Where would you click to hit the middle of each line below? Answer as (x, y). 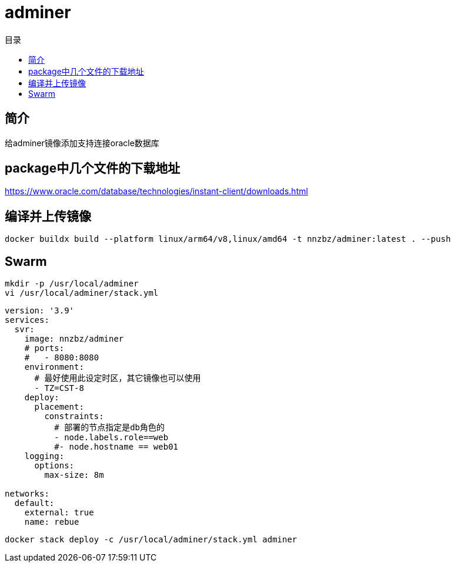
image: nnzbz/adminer (74, 339)
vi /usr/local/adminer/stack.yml (82, 293)
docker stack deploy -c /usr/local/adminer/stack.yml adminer (151, 540)
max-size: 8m (74, 475)
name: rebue (52, 522)
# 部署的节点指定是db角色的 (110, 428)
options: (54, 466)
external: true (59, 513)
